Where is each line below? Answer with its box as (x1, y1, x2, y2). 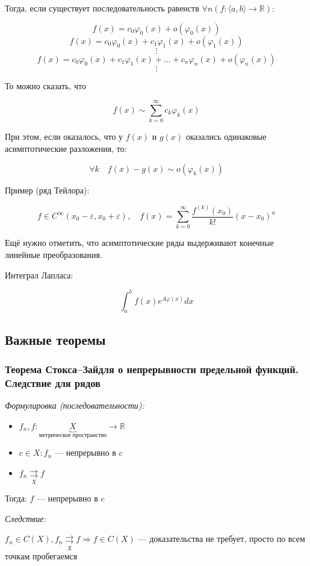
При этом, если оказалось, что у (5, 130, 123, 143)
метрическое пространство (39, 432, 107, 438)
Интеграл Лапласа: (5, 268, 73, 281)
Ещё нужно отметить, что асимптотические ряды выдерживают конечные (5, 236, 274, 249)
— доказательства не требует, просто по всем (138, 532, 305, 545)
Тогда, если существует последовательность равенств (5, 2, 199, 14)
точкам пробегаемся (5, 549, 78, 562)
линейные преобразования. (5, 248, 102, 260)
